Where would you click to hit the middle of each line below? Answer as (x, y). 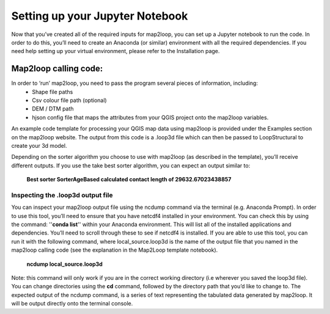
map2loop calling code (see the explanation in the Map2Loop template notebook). (115, 250)
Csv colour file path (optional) (69, 100)
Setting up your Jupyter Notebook (100, 16)
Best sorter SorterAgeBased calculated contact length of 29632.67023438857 (129, 180)
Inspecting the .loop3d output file (62, 195)
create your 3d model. (39, 145)
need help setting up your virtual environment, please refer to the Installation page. (116, 51)
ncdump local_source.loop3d (65, 264)
